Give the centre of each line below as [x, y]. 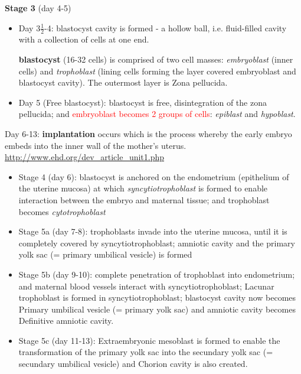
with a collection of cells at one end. [84, 39]
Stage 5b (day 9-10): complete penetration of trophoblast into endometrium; [157, 274]
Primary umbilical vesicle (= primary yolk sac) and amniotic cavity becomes [157, 309]
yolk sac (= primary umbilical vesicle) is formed [105, 254]
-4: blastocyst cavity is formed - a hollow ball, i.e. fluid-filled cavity [166, 27]
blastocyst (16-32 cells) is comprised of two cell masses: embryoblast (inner [156, 59]
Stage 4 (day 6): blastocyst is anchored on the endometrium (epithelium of [154, 176]
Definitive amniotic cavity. [66, 321]
